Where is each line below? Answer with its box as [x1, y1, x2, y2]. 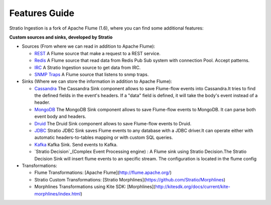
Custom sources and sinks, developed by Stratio [9, 34, 113, 40]
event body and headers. [34, 113, 86, 120]
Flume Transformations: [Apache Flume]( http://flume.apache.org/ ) [34, 169, 172, 175]
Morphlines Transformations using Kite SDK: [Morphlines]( [34, 183, 156, 190]
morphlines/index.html [34, 190, 81, 196]
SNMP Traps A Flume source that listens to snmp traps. [34, 71, 149, 77]
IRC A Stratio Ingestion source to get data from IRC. [34, 64, 141, 70]
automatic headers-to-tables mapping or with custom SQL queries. [34, 134, 173, 140]
